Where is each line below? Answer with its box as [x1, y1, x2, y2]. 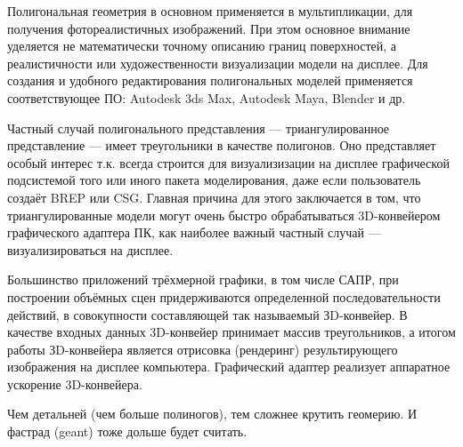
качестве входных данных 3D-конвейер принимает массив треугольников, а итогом [7, 323, 456, 341]
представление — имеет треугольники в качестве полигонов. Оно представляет [7, 136, 436, 155]
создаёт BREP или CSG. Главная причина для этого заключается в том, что [7, 188, 421, 206]
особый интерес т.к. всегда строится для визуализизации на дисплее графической [7, 153, 450, 172]
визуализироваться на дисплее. [7, 240, 174, 259]
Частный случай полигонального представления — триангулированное [7, 118, 390, 137]
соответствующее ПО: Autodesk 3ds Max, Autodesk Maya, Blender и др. [7, 88, 406, 107]
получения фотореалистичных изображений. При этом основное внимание [7, 19, 410, 37]
